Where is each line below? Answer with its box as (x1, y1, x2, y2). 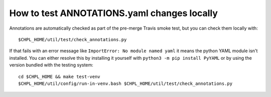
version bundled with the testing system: (9, 62, 94, 68)
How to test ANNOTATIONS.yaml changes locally (9, 8, 218, 19)
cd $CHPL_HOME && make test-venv (18, 73, 100, 79)
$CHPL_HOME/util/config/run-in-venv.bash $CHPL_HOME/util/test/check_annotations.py (18, 80, 233, 86)
